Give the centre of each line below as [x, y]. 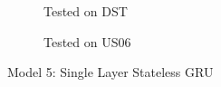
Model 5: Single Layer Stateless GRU [110, 72]
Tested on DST [86, 11]
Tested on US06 [87, 41]
